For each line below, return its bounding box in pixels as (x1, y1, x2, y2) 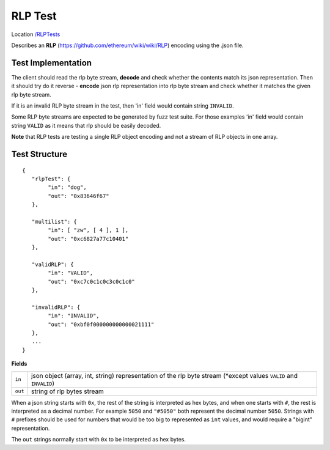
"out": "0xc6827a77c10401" (48, 235, 129, 242)
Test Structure (11, 149, 68, 159)
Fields (11, 360, 28, 367)
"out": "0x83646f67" (48, 193, 109, 199)
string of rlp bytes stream (31, 387, 104, 396)
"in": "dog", (48, 184, 87, 191)
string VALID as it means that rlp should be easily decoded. (11, 122, 161, 129)
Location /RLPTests (11, 31, 61, 38)
